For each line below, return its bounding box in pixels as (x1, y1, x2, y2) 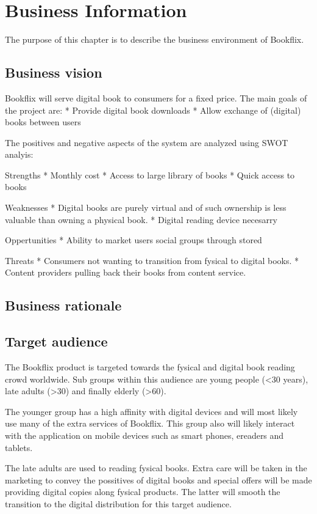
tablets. (5, 441, 33, 453)
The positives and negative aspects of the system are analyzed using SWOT (5, 136, 288, 149)
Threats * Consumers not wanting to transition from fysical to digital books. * (5, 254, 299, 266)
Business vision (5, 63, 102, 82)
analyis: (5, 148, 34, 161)
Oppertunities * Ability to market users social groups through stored (5, 233, 262, 246)
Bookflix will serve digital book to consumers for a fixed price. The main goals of (5, 91, 307, 104)
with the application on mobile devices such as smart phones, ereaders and (5, 429, 284, 441)
